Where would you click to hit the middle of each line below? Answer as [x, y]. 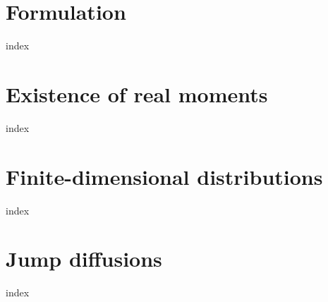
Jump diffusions [84, 259]
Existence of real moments [137, 93]
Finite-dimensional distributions [164, 176]
